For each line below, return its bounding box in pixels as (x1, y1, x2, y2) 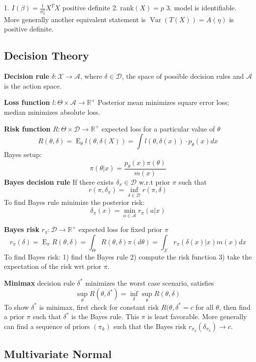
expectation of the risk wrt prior (4, 261, 101, 271)
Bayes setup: (4, 149, 42, 160)
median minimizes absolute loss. (4, 107, 100, 117)
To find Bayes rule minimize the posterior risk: (4, 197, 145, 207)
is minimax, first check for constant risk (39, 301, 159, 312)
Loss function (4, 97, 50, 107)
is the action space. (4, 80, 62, 91)
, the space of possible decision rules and (122, 71, 244, 81)
